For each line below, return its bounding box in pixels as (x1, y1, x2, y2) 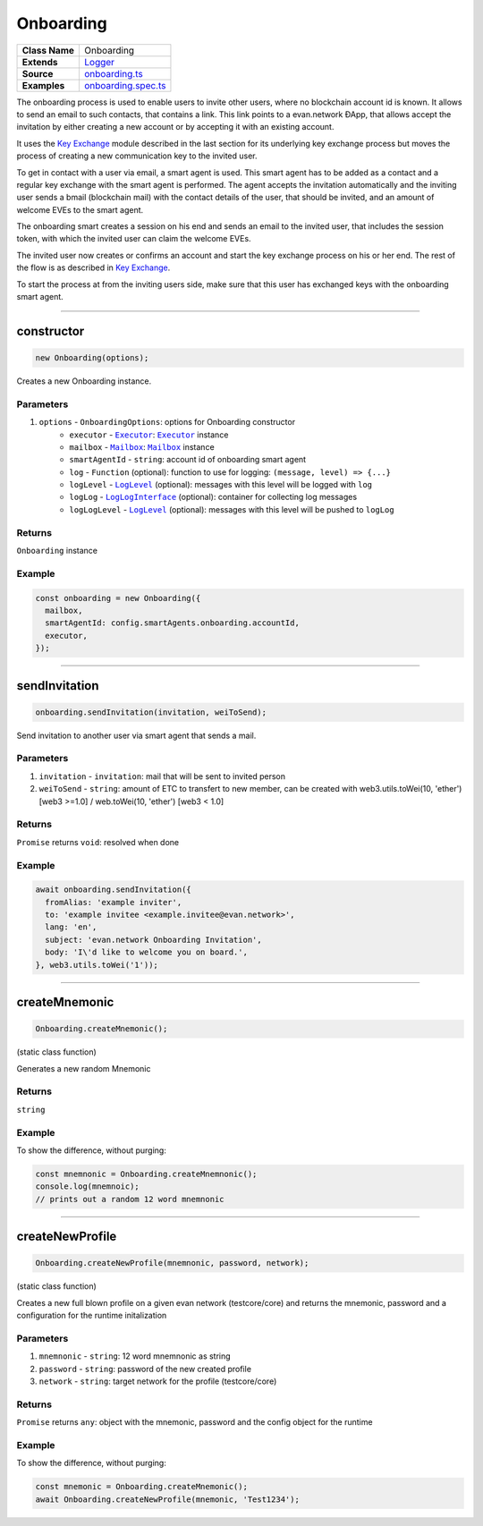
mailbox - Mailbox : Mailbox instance (69, 441, 215, 452)
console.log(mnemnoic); (35, 1182, 140, 1191)
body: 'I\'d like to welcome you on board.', (45, 947, 248, 957)
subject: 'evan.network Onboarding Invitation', (45, 935, 263, 945)
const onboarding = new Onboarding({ (35, 593, 201, 603)
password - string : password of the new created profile (38, 1363, 252, 1374)
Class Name (21, 44, 75, 56)
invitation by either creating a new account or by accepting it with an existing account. (16, 122, 335, 132)
